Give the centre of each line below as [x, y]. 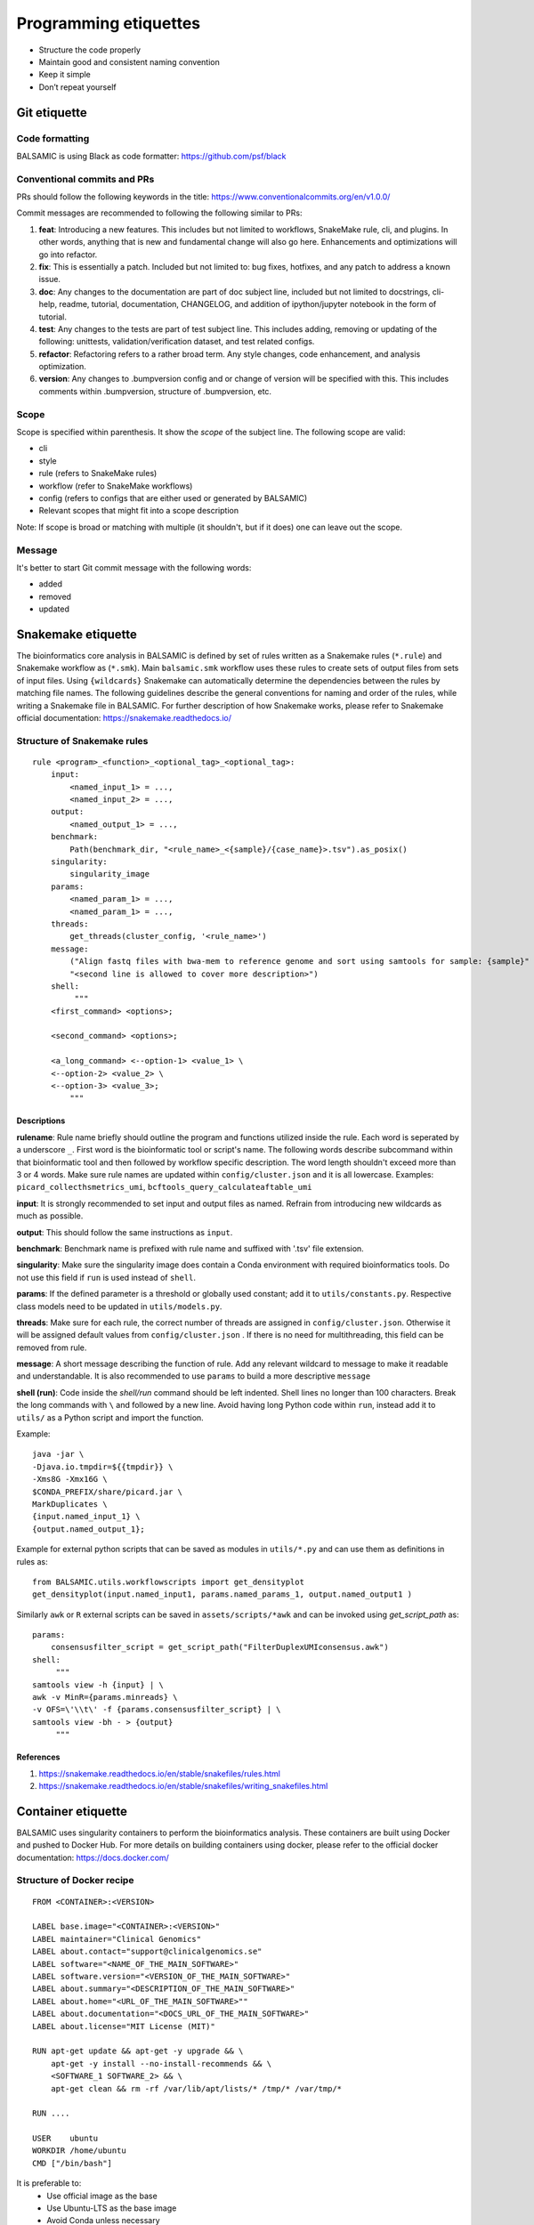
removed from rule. [52, 1347]
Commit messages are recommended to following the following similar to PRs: [159, 213]
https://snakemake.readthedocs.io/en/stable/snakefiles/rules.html [159, 1773]
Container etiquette [72, 1811]
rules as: [32, 1561]
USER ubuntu [65, 2139]
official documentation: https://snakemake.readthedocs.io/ [124, 717]
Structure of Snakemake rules [82, 740]
